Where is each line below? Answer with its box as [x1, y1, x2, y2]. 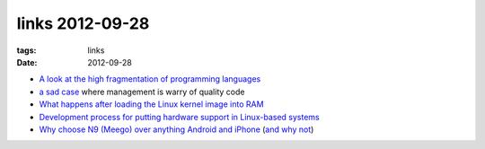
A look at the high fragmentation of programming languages [39, 74, 261, 84]
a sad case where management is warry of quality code [39, 86, 245, 97]
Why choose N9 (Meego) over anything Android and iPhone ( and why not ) [39, 124, 314, 135]
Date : [16, 57, 38, 67]
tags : [16, 45, 37, 56]
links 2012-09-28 [16, 13, 150, 33]
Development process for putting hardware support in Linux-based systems [39, 111, 320, 122]
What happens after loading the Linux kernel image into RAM [39, 99, 264, 110]
